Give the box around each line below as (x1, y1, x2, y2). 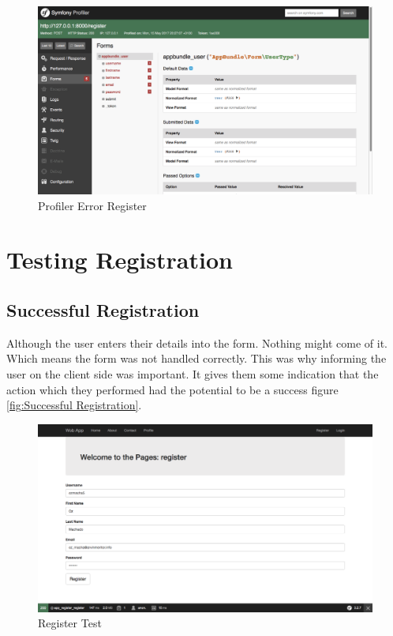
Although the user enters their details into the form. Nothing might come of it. (6, 334, 387, 351)
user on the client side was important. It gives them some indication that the (6, 366, 379, 382)
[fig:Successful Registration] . (6, 397, 142, 413)
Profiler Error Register (38, 197, 147, 213)
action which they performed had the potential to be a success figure (6, 381, 339, 397)
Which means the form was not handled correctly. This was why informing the (6, 350, 387, 367)
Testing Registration (6, 243, 233, 276)
